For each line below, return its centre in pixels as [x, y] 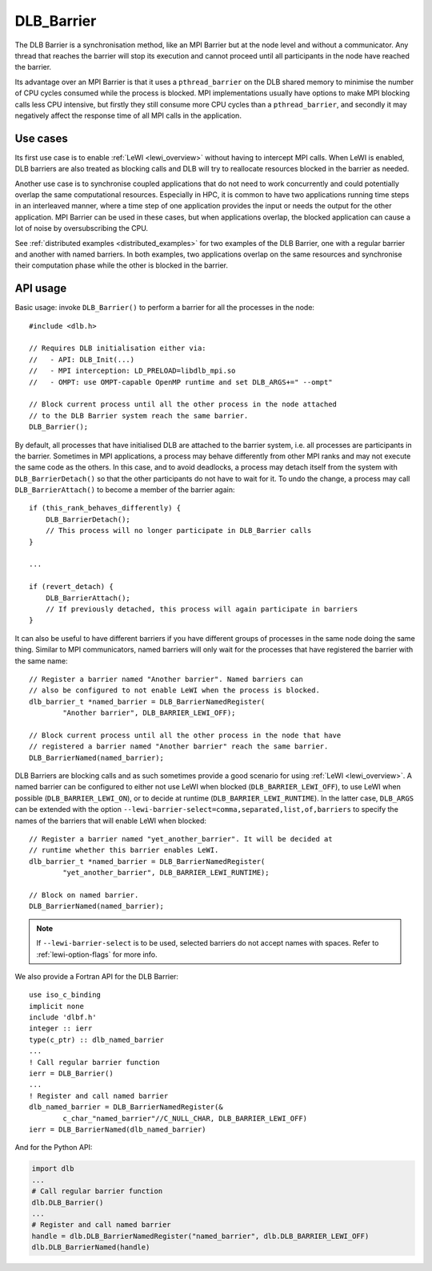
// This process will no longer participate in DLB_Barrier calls [178, 531]
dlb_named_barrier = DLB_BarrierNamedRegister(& [126, 1107]
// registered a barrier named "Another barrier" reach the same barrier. [179, 746]
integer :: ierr [61, 1029]
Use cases [41, 138]
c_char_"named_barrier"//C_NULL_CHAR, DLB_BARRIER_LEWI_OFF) [185, 1118]
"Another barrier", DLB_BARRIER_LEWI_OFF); [149, 713]
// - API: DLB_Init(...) [82, 359]
